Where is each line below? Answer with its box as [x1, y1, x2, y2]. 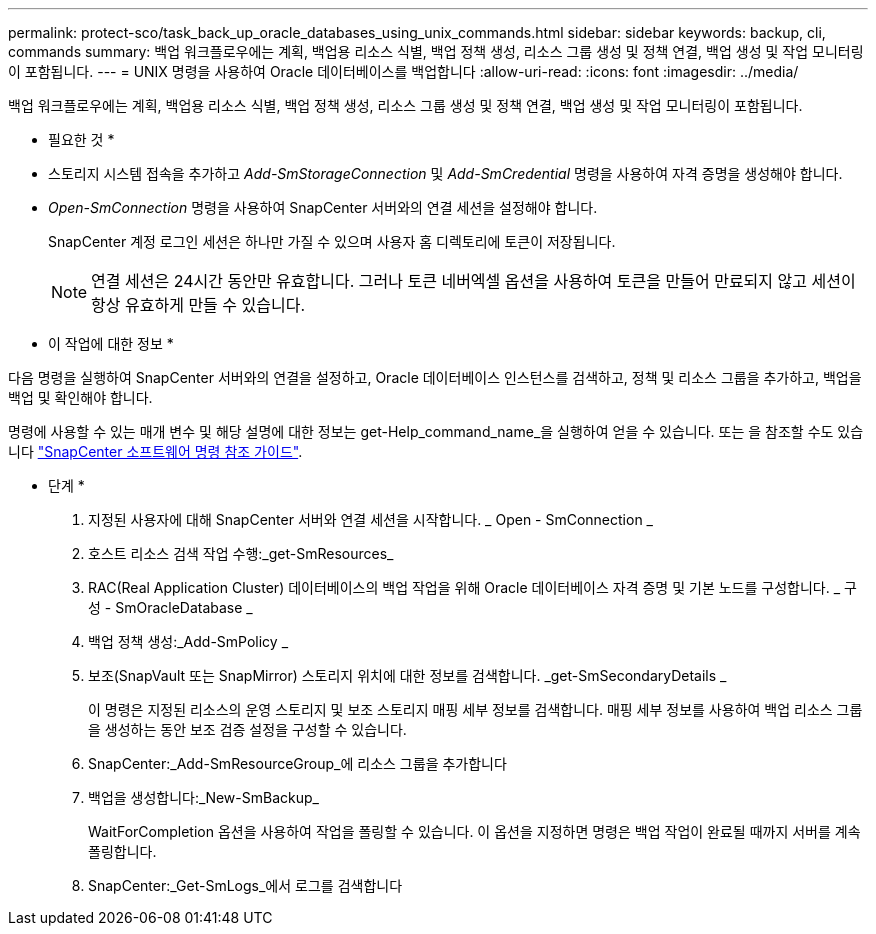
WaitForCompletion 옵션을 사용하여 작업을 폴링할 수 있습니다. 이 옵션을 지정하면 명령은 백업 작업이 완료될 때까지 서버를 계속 [88, 823, 861, 840]
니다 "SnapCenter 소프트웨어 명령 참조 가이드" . [8, 443, 303, 460]
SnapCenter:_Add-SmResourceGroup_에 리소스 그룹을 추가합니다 [88, 755, 507, 772]
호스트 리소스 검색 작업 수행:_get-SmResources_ [88, 545, 394, 562]
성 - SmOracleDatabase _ [88, 599, 253, 616]
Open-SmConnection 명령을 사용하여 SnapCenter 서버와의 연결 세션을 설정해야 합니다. [48, 199, 598, 216]
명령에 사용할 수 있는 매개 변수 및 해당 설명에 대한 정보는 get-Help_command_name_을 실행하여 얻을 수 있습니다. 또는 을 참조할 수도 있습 [8, 423, 864, 440]
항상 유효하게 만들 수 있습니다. [91, 295, 306, 315]
